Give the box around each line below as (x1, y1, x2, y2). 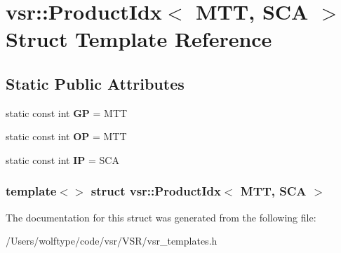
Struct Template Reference (6, 25, 272, 53)
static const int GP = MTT (6, 105, 128, 120)
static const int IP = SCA (6, 152, 119, 167)
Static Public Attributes (6, 72, 185, 94)
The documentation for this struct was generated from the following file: (6, 210, 316, 224)
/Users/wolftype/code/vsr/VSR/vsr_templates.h (6, 233, 218, 248)
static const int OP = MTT (6, 129, 127, 144)
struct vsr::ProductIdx (91, 182, 221, 200)
